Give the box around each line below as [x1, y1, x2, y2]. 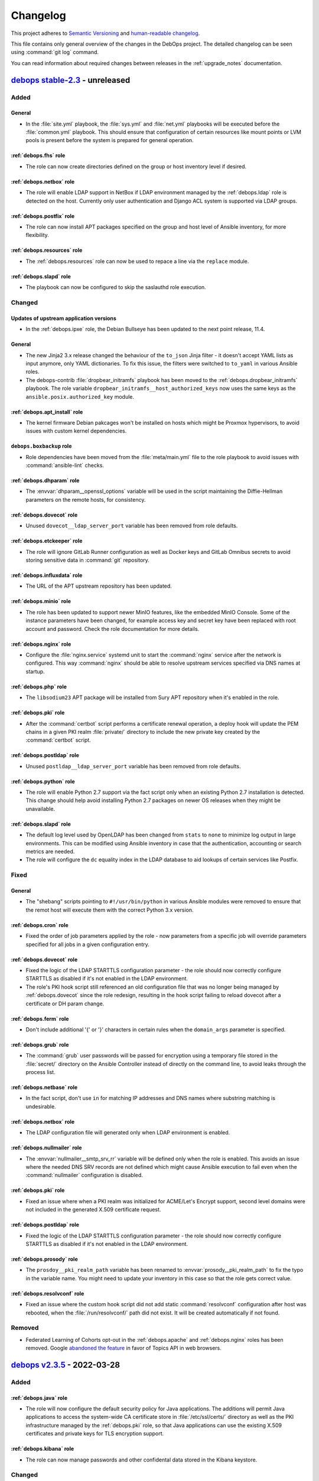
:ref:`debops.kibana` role [11, 1445, 74, 1453]
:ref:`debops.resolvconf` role [11, 1290, 84, 1297]
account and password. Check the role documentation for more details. [25, 625, 200, 632]
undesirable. [25, 1102, 56, 1110]
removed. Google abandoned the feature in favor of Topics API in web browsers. [25, 1345, 222, 1352]
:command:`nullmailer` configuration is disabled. [25, 1172, 143, 1179]
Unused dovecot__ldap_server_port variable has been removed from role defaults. [25, 522, 238, 530]
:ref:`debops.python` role [11, 778, 75, 785]
